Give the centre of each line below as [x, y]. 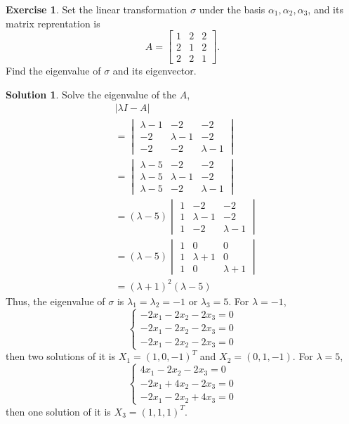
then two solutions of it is [61, 356]
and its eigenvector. [154, 71]
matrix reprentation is [53, 23]
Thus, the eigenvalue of [55, 301]
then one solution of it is [58, 411]
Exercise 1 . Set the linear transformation [97, 9]
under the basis [232, 9]
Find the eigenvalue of [53, 71]
